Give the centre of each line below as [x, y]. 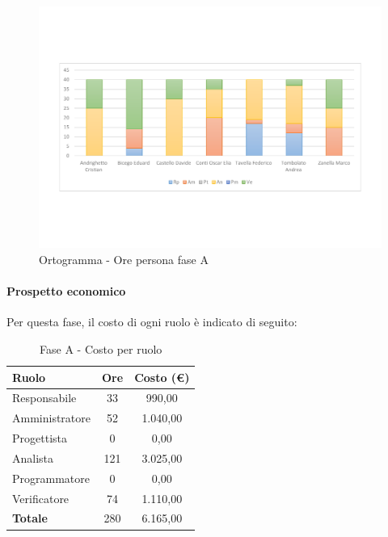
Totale [30, 518]
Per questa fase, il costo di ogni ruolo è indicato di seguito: [152, 322]
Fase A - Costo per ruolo [101, 348]
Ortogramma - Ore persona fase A [124, 259]
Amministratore [51, 418]
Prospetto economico [66, 291]
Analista [33, 457]
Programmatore [51, 478]
